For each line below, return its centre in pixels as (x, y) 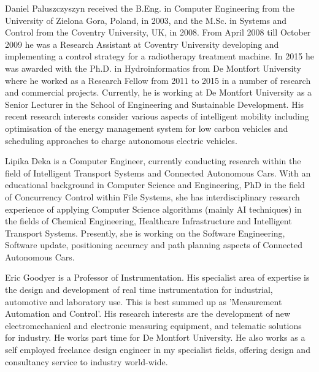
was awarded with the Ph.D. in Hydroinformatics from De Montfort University (153, 68)
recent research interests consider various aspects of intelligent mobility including (157, 116)
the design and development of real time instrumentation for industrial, (139, 290)
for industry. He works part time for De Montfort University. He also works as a (155, 337)
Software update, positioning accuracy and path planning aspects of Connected (154, 245)
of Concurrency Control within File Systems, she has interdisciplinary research (152, 196)
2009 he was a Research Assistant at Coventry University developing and (142, 44)
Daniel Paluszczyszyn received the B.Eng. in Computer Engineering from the (150, 8)
